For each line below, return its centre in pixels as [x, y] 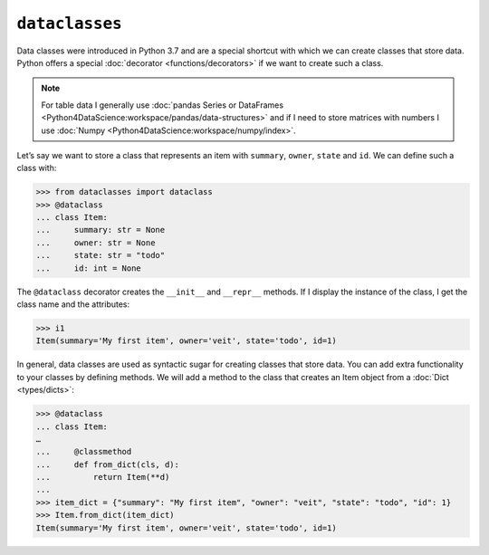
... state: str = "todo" [101, 255]
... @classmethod [84, 452]
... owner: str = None [96, 243]
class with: [37, 168]
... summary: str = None [101, 230]
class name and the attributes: [73, 304]
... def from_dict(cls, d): [108, 464]
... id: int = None [89, 268]
